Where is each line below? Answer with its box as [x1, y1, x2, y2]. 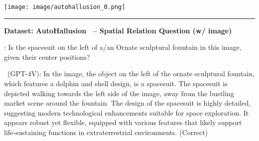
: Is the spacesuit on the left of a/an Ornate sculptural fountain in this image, [4, 42, 242, 52]
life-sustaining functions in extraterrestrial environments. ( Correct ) [4, 127, 208, 137]
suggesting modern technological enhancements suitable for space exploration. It [4, 107, 249, 118]
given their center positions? [4, 51, 90, 62]
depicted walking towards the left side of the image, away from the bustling [4, 88, 234, 98]
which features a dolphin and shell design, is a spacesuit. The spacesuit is [4, 78, 228, 89]
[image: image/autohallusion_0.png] [4, 3, 126, 10]
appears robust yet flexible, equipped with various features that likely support [4, 117, 242, 128]
